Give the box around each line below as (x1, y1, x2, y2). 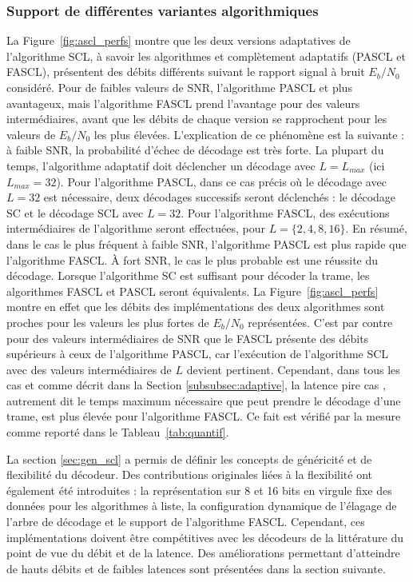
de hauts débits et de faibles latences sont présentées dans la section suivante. (6, 560, 386, 576)
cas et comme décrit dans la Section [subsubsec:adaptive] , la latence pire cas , (6, 377, 386, 393)
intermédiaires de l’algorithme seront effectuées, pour (6, 220, 265, 237)
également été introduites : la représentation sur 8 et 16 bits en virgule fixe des (6, 481, 392, 498)
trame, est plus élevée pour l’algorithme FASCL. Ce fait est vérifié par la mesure (6, 408, 401, 425)
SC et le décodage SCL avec (6, 204, 144, 221)
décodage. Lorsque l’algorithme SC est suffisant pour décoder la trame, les (6, 267, 370, 284)
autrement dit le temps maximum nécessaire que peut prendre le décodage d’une (6, 392, 401, 409)
